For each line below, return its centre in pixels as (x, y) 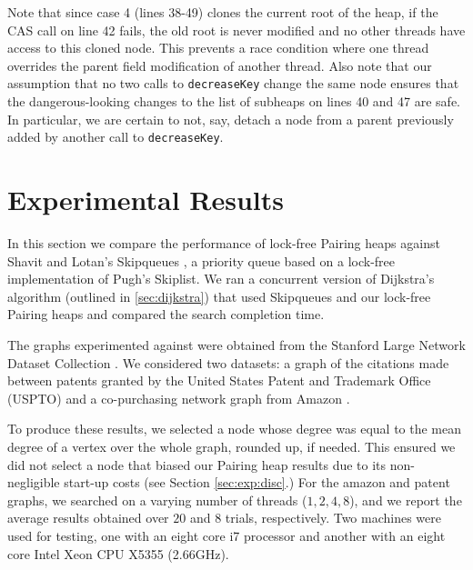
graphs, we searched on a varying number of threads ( (157, 500)
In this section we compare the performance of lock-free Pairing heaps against (224, 243)
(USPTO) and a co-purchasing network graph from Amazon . (179, 398)
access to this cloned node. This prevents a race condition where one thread (218, 48)
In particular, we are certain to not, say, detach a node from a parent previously (231, 119)
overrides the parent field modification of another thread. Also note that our (220, 65)
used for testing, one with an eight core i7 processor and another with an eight (226, 535)
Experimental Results (146, 200)
